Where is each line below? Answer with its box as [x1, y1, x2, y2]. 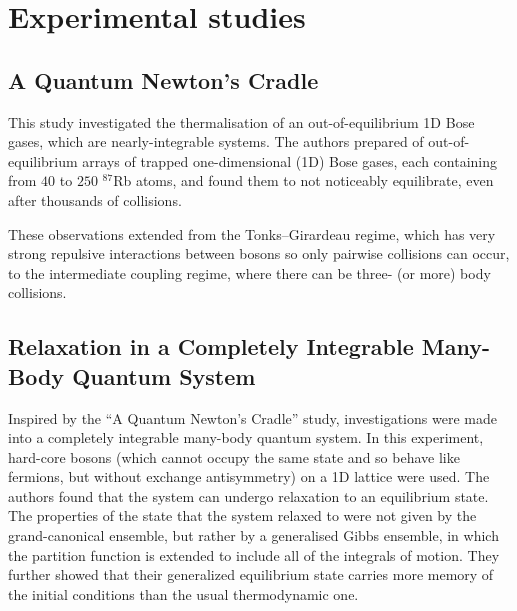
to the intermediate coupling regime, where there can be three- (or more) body [8, 262, 491, 283]
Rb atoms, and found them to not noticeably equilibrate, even [113, 170, 494, 191]
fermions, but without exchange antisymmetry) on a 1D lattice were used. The [8, 466, 490, 487]
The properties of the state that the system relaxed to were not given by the [8, 505, 477, 526]
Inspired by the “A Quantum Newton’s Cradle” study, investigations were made [8, 407, 497, 428]
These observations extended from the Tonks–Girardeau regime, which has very [8, 223, 496, 244]
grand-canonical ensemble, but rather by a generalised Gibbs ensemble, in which [8, 525, 499, 546]
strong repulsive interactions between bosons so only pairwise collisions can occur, [8, 243, 510, 264]
